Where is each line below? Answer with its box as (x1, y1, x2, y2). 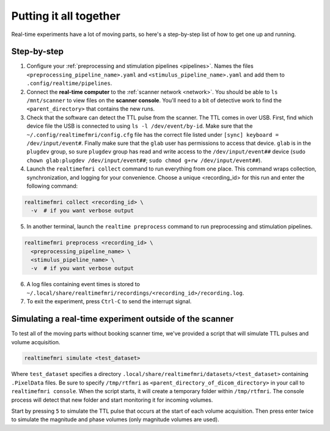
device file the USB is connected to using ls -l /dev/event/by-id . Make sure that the (26, 122, 253, 130)
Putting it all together (11, 9, 121, 23)
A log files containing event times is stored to (26, 281, 141, 288)
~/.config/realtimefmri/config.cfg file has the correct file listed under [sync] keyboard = (26, 131, 279, 138)
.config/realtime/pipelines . (26, 79, 112, 87)
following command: (26, 182, 78, 190)
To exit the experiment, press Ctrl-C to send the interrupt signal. (26, 298, 192, 305)
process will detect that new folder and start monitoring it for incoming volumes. (11, 396, 213, 403)
